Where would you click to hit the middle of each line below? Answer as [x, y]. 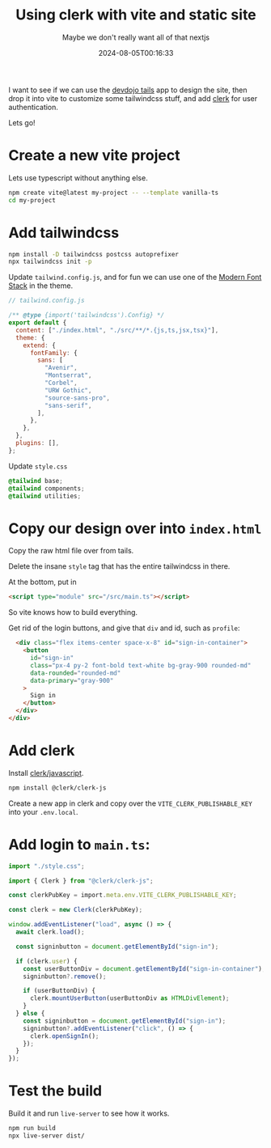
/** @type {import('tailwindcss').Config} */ [86, 316]
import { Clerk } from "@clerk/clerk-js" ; [81, 881]
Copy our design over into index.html [135, 528]
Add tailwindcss [64, 233]
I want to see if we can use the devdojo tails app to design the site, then [128, 90]
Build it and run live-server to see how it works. [89, 1113]
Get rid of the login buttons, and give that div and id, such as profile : [124, 628]
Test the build [55, 1091]
